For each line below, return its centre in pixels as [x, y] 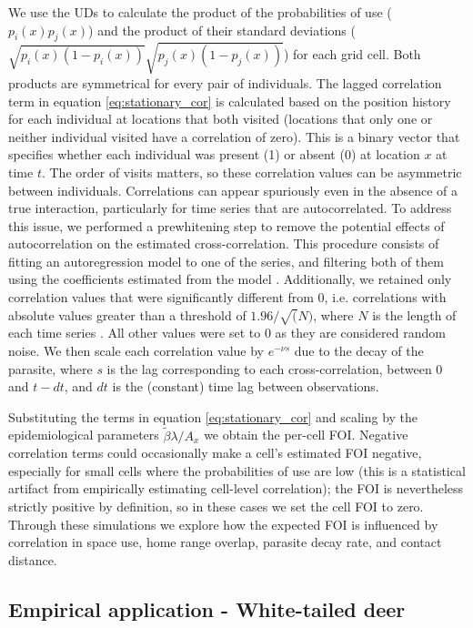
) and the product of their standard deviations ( [222, 30]
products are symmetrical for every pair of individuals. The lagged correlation [225, 82]
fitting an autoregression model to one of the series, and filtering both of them [226, 261]
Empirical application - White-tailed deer [207, 608]
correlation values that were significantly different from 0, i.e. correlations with [227, 297]
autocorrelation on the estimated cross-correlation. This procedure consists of [224, 243]
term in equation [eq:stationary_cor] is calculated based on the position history [230, 101]
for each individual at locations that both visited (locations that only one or [221, 119]
